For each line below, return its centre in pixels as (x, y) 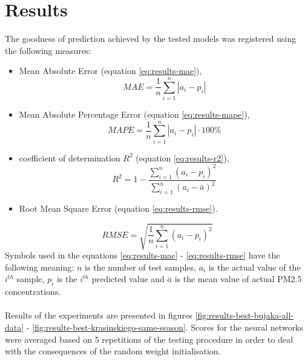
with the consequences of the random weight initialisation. (113, 351)
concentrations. (33, 292)
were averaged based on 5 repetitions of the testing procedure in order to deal (149, 339)
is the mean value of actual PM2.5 (238, 279)
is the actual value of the (254, 267)
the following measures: (48, 50)
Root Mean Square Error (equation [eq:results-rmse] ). (118, 208)
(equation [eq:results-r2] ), (182, 157)
